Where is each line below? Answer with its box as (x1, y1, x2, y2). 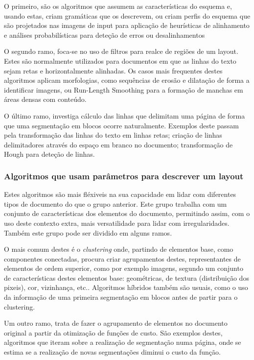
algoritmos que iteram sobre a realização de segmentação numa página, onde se (4, 337, 241, 347)
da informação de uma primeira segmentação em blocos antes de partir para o (4, 292, 238, 302)
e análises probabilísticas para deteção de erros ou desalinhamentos (4, 29, 205, 40)
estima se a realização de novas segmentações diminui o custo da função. (4, 347, 221, 357)
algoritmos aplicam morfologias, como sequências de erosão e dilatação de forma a (4, 75, 250, 85)
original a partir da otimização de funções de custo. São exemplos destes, (4, 327, 223, 337)
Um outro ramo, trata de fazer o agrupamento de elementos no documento (4, 318, 228, 328)
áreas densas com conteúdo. (4, 94, 87, 104)
